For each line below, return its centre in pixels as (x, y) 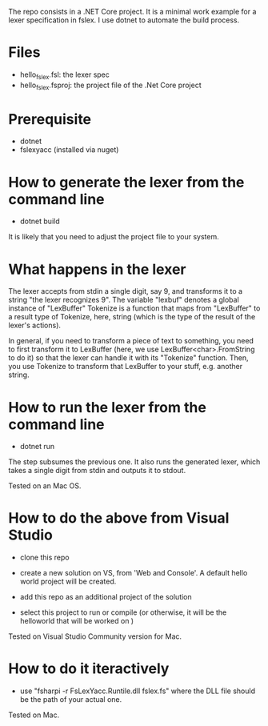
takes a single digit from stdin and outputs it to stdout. (97, 471)
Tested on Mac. (34, 715)
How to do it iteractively (89, 669)
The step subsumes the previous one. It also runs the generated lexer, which (134, 462)
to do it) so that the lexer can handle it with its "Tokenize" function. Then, (129, 358)
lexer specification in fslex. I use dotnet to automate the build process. (124, 20)
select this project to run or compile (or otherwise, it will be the (123, 612)
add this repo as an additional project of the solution (106, 597)
